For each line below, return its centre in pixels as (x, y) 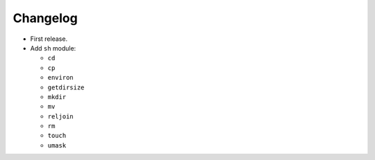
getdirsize (66, 87)
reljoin (61, 116)
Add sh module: (53, 48)
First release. (49, 39)
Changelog (45, 18)
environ (61, 78)
